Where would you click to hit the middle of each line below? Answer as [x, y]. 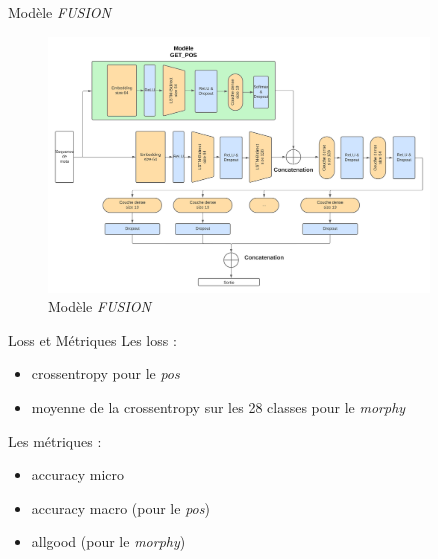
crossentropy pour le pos [105, 373]
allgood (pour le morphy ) [108, 541]
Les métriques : [55, 440]
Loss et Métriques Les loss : [92, 339]
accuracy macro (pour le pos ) [120, 507]
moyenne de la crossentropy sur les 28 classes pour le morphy [218, 406]
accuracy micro [78, 474]
